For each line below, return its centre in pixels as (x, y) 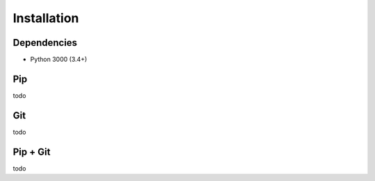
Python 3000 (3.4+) (59, 60)
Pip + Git (32, 152)
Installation (46, 18)
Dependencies (45, 43)
